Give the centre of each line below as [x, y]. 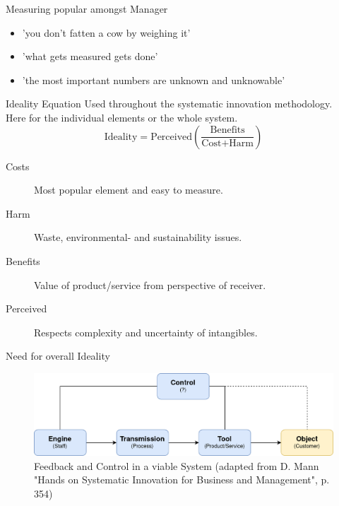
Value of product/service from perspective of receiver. [150, 284]
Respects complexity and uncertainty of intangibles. [146, 332]
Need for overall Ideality [58, 356]
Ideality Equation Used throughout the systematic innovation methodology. [169, 104]
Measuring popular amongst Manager [87, 8]
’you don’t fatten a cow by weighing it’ [106, 32]
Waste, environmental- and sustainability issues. [138, 237]
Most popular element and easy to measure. [129, 190]
